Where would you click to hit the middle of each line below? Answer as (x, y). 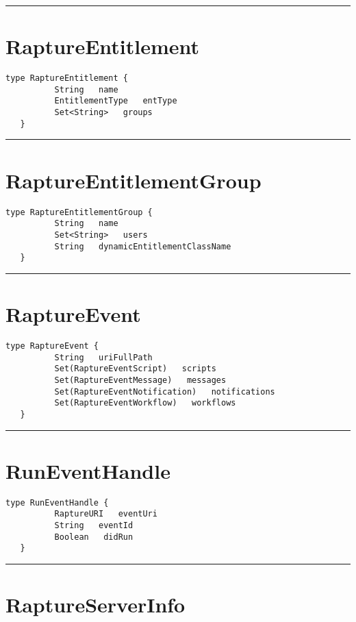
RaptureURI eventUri (106, 514)
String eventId (94, 525)
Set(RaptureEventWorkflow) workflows (145, 403)
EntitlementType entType (116, 101)
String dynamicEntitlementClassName (143, 246)
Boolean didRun (94, 537)
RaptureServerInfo (96, 605)
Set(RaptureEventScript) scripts (135, 369)
